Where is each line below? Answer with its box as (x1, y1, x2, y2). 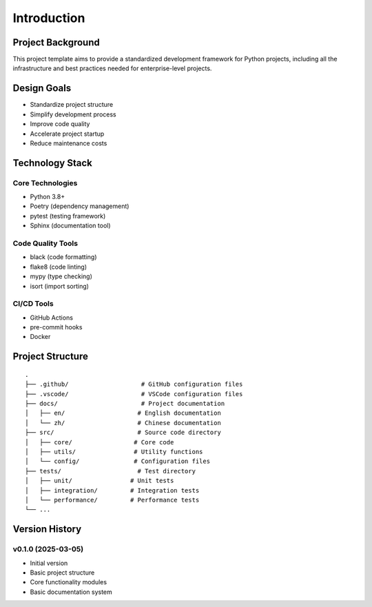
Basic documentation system (30, 588, 113, 596)
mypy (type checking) (30, 272, 93, 280)
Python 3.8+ (30, 193, 65, 201)
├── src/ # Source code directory (25, 429, 222, 437)
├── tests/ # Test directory (25, 467, 196, 475)
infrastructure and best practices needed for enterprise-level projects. (12, 64, 212, 72)
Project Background (12, 37, 100, 48)
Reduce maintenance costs (30, 138, 107, 147)
